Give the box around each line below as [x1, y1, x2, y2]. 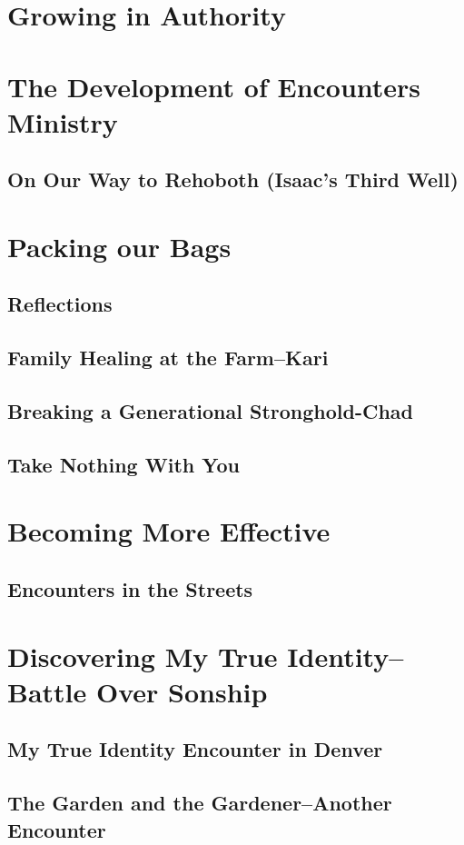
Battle [7, 672, 87, 710]
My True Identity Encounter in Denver [7, 735, 383, 763]
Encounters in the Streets [7, 574, 253, 602]
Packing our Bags [7, 227, 232, 264]
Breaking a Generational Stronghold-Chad [7, 397, 414, 425]
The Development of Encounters [7, 67, 421, 104]
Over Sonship [96, 672, 268, 710]
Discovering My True [7, 637, 278, 674]
